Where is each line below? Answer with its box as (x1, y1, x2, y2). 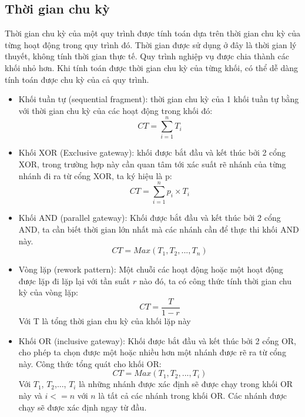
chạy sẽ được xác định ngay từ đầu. (18, 401, 147, 413)
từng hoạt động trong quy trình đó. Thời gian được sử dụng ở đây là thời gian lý (5, 38, 297, 51)
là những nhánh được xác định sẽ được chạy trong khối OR (79, 378, 293, 390)
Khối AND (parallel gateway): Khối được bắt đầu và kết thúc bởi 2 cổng (18, 211, 281, 224)
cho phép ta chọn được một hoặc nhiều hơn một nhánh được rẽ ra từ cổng (18, 346, 286, 358)
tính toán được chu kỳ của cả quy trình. (5, 73, 149, 85)
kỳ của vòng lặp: (18, 286, 78, 298)
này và (18, 389, 42, 401)
